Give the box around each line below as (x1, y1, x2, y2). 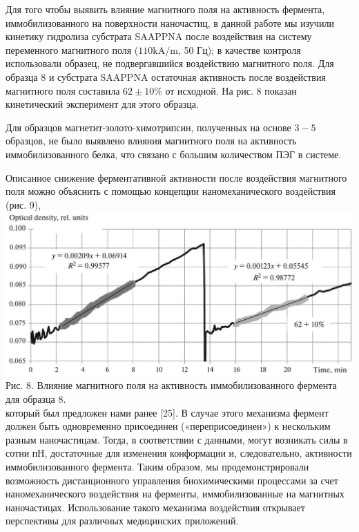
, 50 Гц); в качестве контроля (177, 42, 301, 57)
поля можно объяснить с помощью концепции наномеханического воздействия (6, 184, 336, 198)
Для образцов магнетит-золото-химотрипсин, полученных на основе (6, 120, 291, 134)
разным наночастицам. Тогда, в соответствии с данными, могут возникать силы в (6, 432, 348, 446)
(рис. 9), (6, 197, 41, 211)
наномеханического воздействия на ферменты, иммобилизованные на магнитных (6, 486, 345, 501)
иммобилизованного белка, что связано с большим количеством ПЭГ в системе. (6, 146, 342, 161)
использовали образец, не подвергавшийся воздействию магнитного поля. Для (6, 56, 334, 70)
